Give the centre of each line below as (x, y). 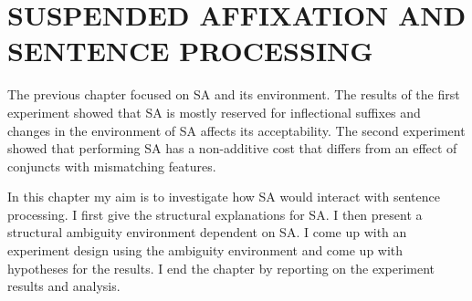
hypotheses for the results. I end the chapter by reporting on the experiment (221, 268)
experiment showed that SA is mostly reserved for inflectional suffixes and (214, 112)
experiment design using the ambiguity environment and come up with (205, 250)
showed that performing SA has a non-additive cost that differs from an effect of (232, 148)
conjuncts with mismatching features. (112, 166)
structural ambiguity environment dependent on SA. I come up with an (207, 232)
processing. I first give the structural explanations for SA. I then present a (215, 214)
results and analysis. (64, 286)
